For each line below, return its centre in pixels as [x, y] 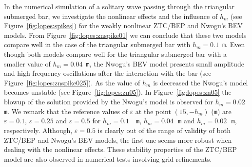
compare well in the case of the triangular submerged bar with [97, 44]
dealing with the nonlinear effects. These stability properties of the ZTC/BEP [120, 149]
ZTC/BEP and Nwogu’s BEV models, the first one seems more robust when [118, 140]
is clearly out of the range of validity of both [164, 130]
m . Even [233, 44]
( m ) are [221, 111]
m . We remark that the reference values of [66, 111]
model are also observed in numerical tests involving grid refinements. [108, 159]
